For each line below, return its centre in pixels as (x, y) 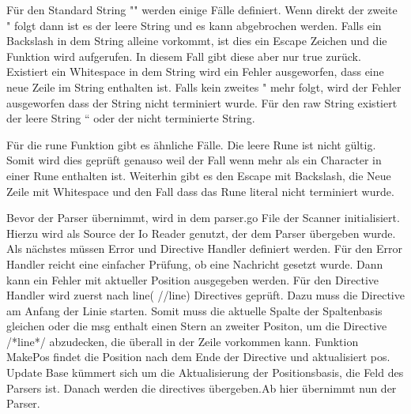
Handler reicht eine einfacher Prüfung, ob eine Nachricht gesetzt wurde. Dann (195, 263)
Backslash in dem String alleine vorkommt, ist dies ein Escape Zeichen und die (197, 41)
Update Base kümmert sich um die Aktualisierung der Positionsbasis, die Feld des (205, 373)
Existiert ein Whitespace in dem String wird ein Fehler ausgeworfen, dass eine (195, 72)
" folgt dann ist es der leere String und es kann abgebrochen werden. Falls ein (194, 25)
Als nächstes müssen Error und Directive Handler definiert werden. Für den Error (205, 248)
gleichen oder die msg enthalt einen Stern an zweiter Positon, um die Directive (197, 326)
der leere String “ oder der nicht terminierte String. (131, 118)
